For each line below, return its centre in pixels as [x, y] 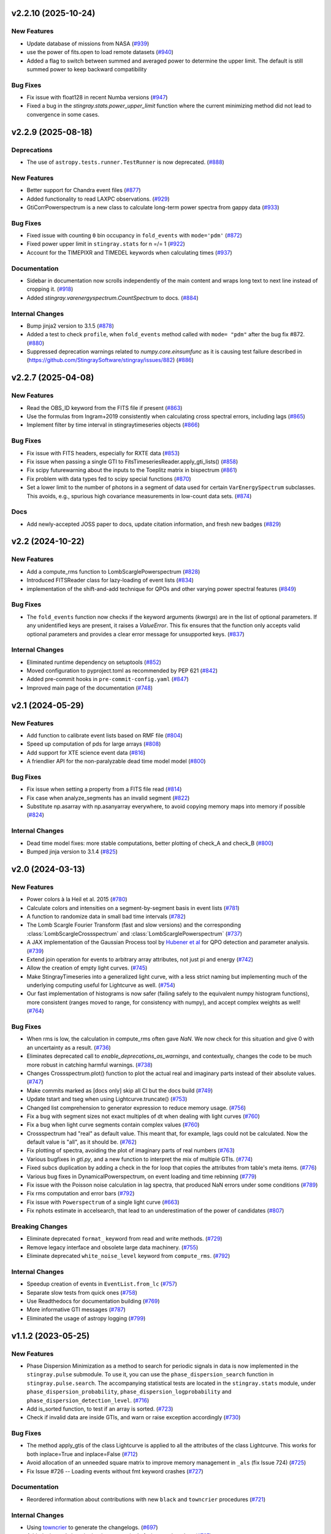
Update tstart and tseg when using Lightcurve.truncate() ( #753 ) [107, 1099]
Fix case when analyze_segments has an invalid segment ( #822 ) [108, 798]
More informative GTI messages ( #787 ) [76, 1309]
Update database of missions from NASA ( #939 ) [88, 44]
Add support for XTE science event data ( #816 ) [86, 752]
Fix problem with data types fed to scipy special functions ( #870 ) [109, 479]
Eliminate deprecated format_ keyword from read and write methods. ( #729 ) [125, 1239]
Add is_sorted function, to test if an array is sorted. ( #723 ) [100, 1409]
